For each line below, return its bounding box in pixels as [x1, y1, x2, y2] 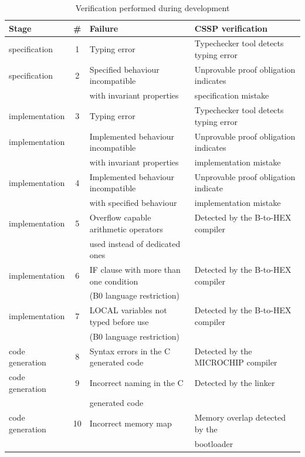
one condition [89, 275, 138, 287]
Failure [89, 22, 118, 34]
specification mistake [194, 89, 269, 101]
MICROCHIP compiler [194, 356, 277, 368]
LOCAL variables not [89, 304, 167, 316]
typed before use [89, 315, 149, 327]
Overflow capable [89, 211, 151, 224]
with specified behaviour [89, 197, 177, 209]
